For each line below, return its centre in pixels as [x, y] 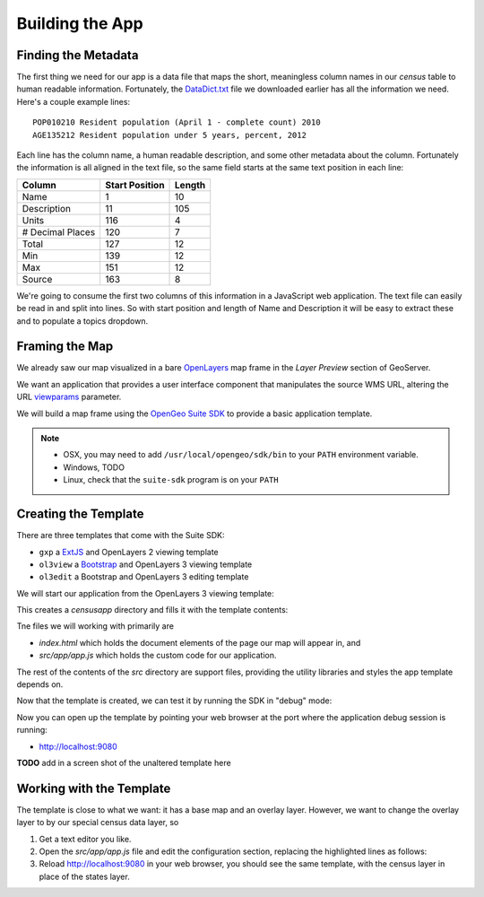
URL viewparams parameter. [69, 397]
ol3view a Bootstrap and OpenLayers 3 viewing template [146, 564]
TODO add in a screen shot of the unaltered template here [124, 762]
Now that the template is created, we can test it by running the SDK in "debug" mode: [174, 701]
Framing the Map [65, 347]
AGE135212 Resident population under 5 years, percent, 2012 [169, 135]
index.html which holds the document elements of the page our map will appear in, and [200, 642]
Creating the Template [80, 514]
